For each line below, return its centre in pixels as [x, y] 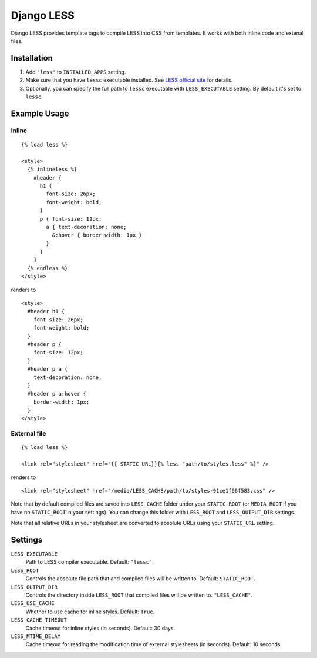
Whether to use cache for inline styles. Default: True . [90, 612]
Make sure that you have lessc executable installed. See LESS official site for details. [129, 80]
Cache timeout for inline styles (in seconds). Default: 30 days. [100, 628]
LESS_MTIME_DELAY [36, 636]
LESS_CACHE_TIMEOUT [39, 620]
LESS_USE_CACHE [33, 604]
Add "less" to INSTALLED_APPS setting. [76, 72]
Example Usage [40, 113]
